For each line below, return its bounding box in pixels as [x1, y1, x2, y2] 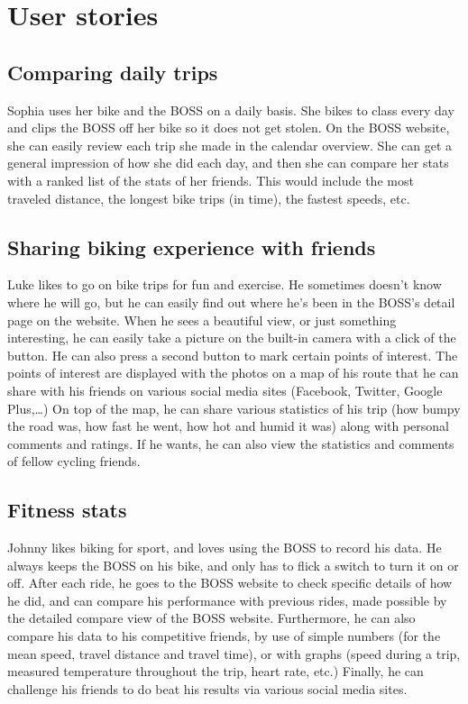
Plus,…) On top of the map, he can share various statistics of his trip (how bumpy [7, 398, 461, 417]
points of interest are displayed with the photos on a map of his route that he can [7, 363, 459, 382]
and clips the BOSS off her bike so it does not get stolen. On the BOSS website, [7, 118, 450, 137]
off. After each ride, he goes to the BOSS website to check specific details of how [7, 573, 453, 592]
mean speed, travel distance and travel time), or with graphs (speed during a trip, [7, 644, 461, 663]
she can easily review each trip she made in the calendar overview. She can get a [7, 135, 453, 154]
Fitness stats [7, 496, 127, 524]
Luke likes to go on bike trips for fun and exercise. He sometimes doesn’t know [7, 275, 442, 294]
